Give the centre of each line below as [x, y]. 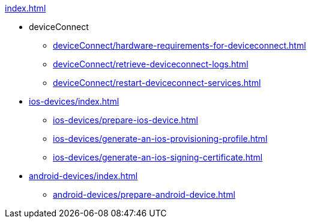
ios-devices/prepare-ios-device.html [125, 120]
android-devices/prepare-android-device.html [144, 194]
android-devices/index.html [83, 176]
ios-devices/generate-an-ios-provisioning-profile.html [160, 139]
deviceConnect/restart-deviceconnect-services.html [157, 83]
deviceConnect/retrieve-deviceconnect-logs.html [151, 64]
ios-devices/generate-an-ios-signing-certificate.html [158, 157]
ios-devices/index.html [74, 101]
